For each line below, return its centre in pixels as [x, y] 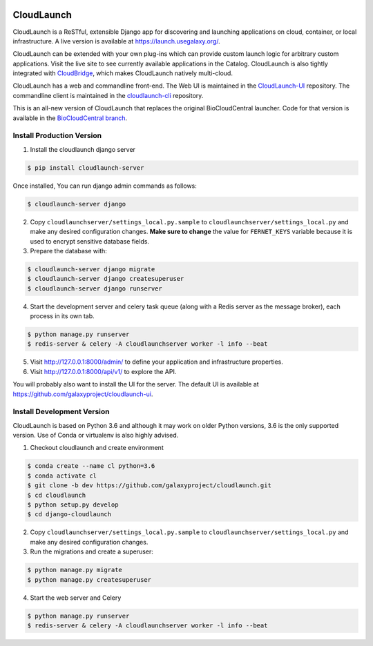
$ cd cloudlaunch [57, 495]
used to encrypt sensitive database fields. [90, 241]
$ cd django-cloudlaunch [69, 515]
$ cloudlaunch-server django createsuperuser [106, 279]
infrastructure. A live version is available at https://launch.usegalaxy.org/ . [116, 41]
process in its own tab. [62, 316]
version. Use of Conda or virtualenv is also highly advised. [96, 435]
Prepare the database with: [68, 251]
